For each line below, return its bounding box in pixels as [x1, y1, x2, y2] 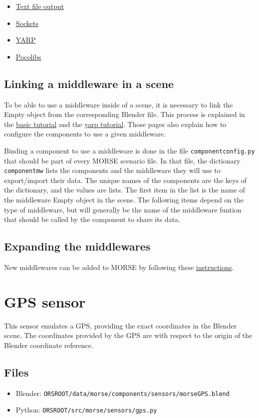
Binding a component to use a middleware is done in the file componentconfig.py [4, 145, 255, 155]
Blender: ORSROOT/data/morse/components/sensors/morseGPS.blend [15, 387, 230, 398]
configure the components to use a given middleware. [4, 128, 166, 139]
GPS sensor [4, 291, 86, 311]
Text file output [15, 1, 64, 11]
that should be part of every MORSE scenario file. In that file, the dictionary [4, 155, 241, 165]
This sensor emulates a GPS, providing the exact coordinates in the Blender [4, 320, 237, 330]
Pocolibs [15, 51, 41, 61]
